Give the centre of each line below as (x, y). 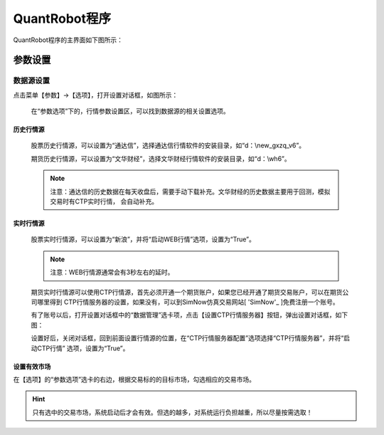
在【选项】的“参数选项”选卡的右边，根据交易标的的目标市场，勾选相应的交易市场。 (134, 379)
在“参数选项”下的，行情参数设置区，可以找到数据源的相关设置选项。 (130, 111)
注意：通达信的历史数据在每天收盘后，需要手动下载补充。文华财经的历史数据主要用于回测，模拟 (190, 192)
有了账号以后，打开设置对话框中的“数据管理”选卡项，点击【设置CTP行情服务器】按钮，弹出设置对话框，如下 (190, 315)
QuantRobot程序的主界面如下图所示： (68, 40)
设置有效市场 (32, 366)
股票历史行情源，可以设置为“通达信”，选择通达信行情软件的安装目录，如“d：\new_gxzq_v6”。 (168, 145)
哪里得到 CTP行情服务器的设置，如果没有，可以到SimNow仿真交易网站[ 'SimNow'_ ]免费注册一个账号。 (188, 302)
